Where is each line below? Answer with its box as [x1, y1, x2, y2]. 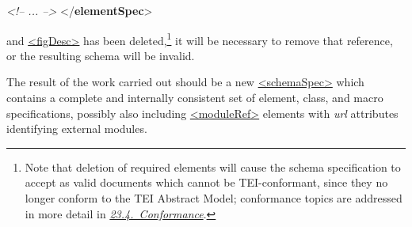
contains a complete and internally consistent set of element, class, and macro [6, 89, 383, 106]
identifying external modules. [6, 120, 147, 137]
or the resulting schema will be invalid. [6, 47, 195, 63]
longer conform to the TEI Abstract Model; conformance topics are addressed [25, 190, 402, 206]
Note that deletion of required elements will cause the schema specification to [25, 158, 401, 175]
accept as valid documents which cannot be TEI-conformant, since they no [25, 174, 388, 191]
